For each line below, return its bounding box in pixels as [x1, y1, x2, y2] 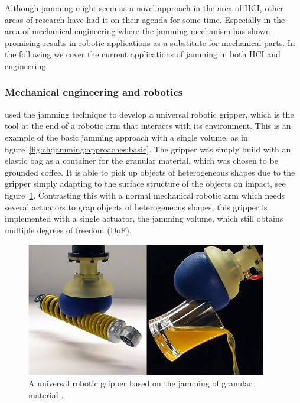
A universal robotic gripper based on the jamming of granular [28, 376, 252, 389]
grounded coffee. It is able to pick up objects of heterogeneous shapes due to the [5, 165, 295, 178]
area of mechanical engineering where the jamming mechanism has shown [5, 25, 270, 37]
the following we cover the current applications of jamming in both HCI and [5, 48, 281, 60]
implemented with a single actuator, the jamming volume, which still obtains [5, 212, 283, 225]
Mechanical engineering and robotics [5, 84, 183, 99]
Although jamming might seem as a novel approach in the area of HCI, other [5, 2, 284, 14]
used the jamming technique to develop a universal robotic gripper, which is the [5, 108, 294, 120]
